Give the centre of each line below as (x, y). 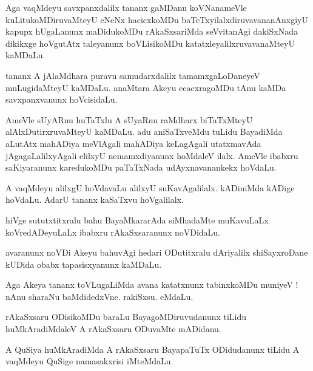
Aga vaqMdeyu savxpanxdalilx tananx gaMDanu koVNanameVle (126, 7)
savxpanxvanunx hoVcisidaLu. (62, 99)
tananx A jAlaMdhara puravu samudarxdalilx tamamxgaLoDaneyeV (133, 75)
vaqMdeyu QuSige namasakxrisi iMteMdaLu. (89, 361)
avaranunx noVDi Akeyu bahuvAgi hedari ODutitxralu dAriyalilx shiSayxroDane (157, 252)
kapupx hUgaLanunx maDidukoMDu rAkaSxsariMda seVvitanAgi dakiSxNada (152, 31)
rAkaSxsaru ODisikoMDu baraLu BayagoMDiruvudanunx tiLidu (126, 317)
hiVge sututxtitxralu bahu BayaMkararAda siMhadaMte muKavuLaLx (137, 220)
